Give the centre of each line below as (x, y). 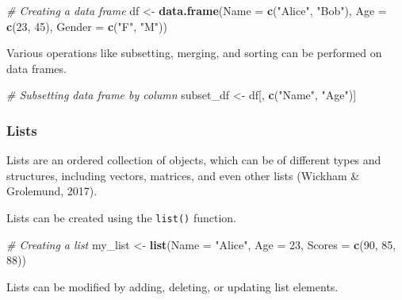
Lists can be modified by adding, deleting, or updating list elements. (172, 286)
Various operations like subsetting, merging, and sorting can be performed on (194, 53)
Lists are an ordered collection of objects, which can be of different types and (194, 160)
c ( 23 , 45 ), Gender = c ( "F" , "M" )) (87, 26)
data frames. (36, 68)
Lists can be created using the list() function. (121, 217)
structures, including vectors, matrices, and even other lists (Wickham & (183, 175)
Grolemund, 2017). (52, 191)
